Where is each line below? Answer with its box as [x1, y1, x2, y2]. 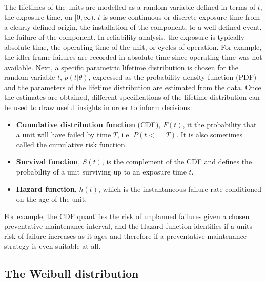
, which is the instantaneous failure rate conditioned [98, 183, 262, 194]
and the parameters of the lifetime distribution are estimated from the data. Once [4, 81, 261, 92]
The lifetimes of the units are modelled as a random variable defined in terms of [4, 2, 256, 12]
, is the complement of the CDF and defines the [101, 156, 252, 167]
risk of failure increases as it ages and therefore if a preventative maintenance [4, 230, 247, 241]
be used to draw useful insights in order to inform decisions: [4, 101, 192, 112]
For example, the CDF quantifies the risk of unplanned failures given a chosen [4, 210, 250, 221]
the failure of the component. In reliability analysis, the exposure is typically [4, 31, 245, 42]
